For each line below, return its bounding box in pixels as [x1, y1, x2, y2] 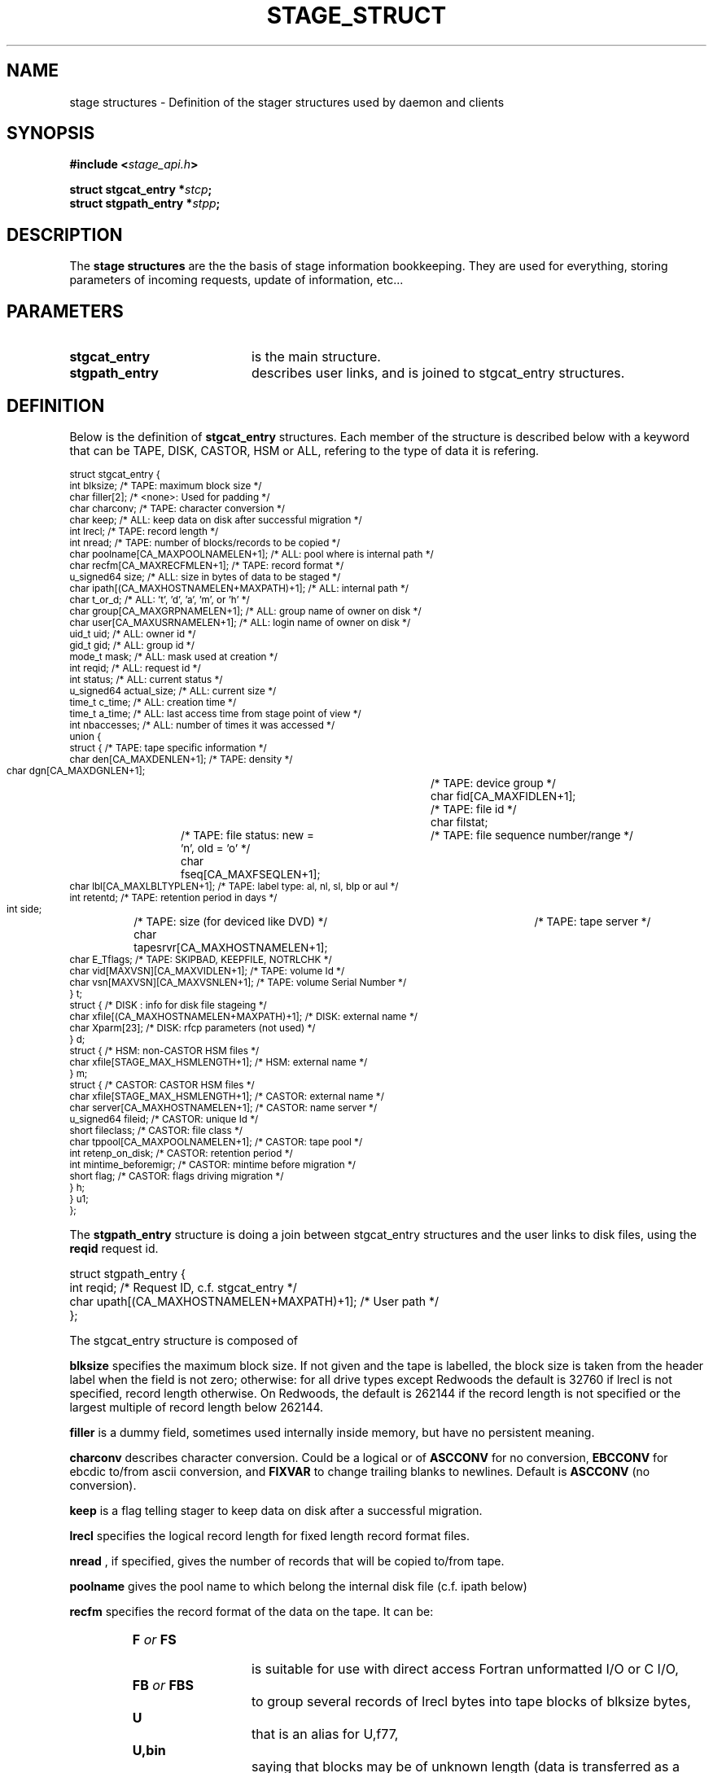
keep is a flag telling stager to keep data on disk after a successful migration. [69, 1503, 483, 1517]
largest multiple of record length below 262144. [69, 1399, 324, 1414]
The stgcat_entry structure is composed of [69, 1333, 298, 1347]
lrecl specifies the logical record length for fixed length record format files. [69, 1528, 470, 1543]
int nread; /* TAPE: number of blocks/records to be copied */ [69, 536, 340, 549]
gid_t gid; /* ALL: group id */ [69, 639, 195, 651]
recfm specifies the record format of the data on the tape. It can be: [69, 1604, 434, 1618]
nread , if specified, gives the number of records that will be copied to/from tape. [69, 1553, 505, 1568]
